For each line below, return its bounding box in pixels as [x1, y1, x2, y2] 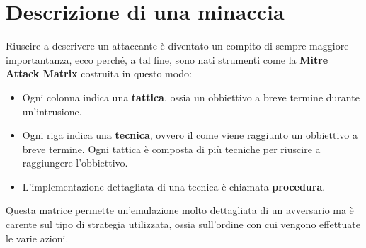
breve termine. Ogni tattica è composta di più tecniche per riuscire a [22, 141, 321, 156]
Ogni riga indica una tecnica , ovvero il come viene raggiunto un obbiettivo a [22, 128, 358, 142]
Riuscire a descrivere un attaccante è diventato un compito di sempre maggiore [6, 38, 349, 53]
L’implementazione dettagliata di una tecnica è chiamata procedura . [22, 179, 326, 193]
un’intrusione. [22, 103, 82, 118]
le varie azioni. [6, 230, 69, 245]
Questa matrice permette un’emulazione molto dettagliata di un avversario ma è [6, 203, 354, 218]
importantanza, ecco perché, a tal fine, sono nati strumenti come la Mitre [6, 52, 328, 67]
